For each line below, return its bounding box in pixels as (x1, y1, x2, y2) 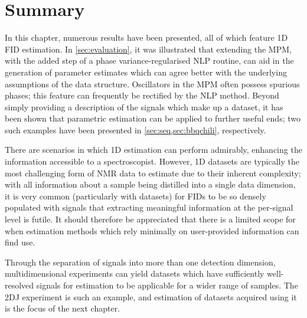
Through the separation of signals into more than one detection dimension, (5, 255, 276, 268)
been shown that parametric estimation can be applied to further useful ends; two (5, 112, 301, 124)
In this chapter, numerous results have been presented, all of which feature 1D (5, 31, 288, 44)
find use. (5, 236, 35, 248)
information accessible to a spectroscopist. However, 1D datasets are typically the (5, 155, 300, 168)
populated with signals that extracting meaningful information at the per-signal (5, 201, 293, 214)
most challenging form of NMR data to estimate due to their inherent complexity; (5, 166, 301, 179)
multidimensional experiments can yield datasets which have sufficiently (5, 267, 264, 280)
